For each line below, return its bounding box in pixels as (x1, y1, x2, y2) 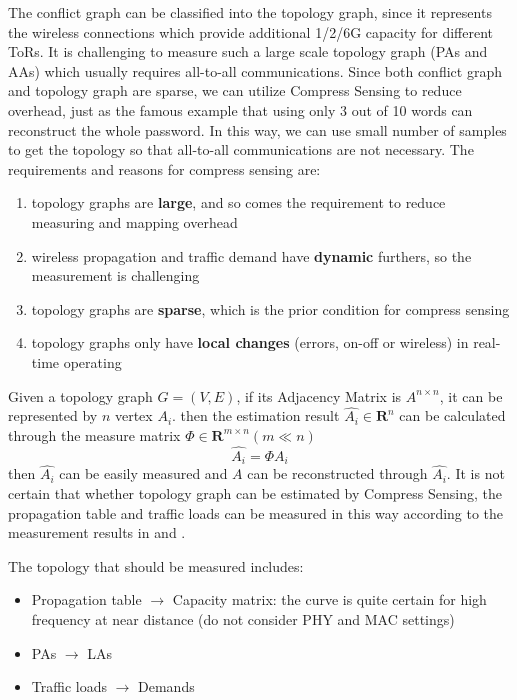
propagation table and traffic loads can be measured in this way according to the (8, 502, 504, 523)
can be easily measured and (59, 463, 228, 484)
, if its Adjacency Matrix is (236, 385, 402, 406)
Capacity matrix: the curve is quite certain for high (172, 589, 487, 610)
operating (63, 351, 122, 372)
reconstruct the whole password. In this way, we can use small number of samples (8, 119, 507, 140)
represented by (8, 405, 98, 426)
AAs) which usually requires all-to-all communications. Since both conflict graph (8, 60, 502, 81)
